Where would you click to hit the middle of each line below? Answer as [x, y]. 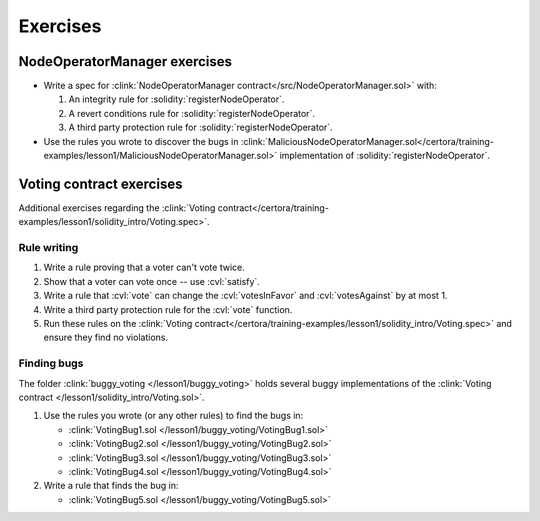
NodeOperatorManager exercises [125, 61]
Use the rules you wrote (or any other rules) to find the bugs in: [173, 416]
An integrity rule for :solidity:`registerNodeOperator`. [176, 99]
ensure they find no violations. [106, 337]
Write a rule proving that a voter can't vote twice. [144, 267]
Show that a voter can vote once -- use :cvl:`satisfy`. [151, 281]
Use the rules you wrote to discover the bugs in [141, 141]
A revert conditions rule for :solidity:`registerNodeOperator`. [191, 113]
